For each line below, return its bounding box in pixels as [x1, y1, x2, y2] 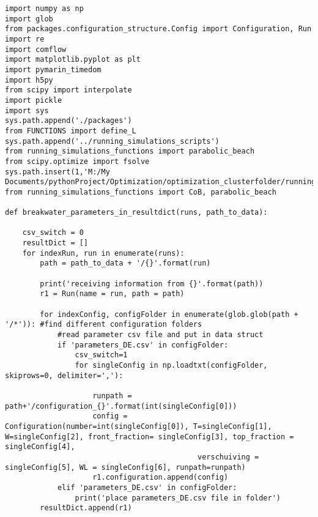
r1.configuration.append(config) [92, 473, 229, 482]
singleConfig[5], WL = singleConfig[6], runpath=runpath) [5, 463, 246, 472]
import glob [5, 14, 53, 23]
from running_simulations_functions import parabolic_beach [5, 147, 255, 156]
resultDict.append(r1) [40, 504, 132, 513]
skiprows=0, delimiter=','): [5, 371, 124, 380]
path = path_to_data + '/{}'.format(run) [40, 259, 211, 268]
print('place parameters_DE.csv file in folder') [75, 493, 281, 502]
